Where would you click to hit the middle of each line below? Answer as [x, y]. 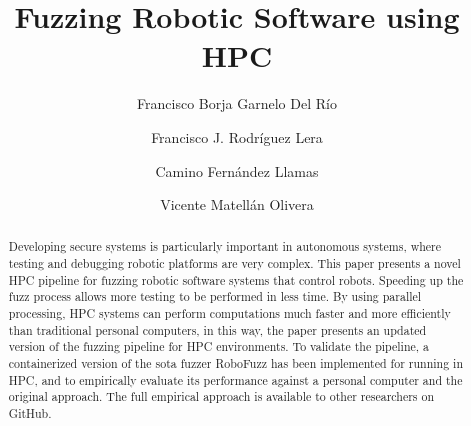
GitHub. [30, 413]
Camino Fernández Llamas [237, 170]
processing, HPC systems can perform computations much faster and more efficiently [229, 313]
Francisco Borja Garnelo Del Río [237, 103]
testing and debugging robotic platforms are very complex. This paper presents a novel [234, 263]
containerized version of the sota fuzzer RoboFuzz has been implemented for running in [235, 363]
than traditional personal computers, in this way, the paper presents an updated [217, 329]
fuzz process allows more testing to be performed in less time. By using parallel [215, 296]
